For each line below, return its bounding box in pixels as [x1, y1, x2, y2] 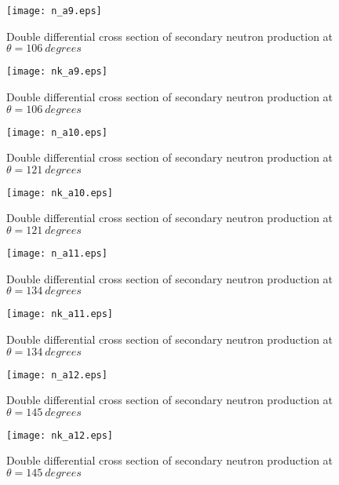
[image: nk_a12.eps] [6, 429, 114, 441]
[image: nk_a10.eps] [6, 187, 114, 199]
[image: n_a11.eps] [6, 248, 108, 259]
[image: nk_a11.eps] [6, 308, 114, 320]
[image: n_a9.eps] [6, 5, 102, 16]
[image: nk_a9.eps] [6, 66, 108, 78]
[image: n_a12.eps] [6, 369, 108, 381]
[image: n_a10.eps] [6, 126, 108, 138]
